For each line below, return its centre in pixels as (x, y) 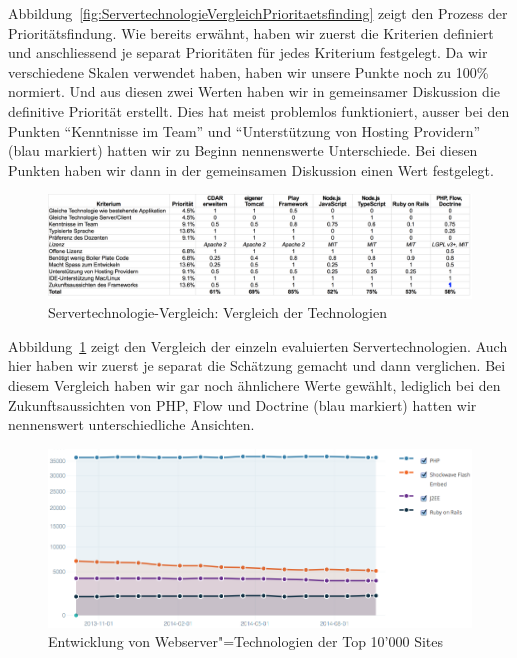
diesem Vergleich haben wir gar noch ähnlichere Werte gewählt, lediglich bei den (254, 385)
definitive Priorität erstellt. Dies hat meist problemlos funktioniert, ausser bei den (259, 110)
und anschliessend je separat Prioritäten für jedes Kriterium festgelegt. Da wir (248, 52)
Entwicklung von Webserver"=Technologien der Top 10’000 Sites (245, 641)
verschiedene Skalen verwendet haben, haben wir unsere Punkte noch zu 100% (248, 71)
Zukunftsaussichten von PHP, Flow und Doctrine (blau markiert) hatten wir (242, 404)
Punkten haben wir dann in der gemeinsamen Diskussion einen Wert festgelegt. (251, 169)
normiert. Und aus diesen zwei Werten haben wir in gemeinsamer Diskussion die (254, 91)
